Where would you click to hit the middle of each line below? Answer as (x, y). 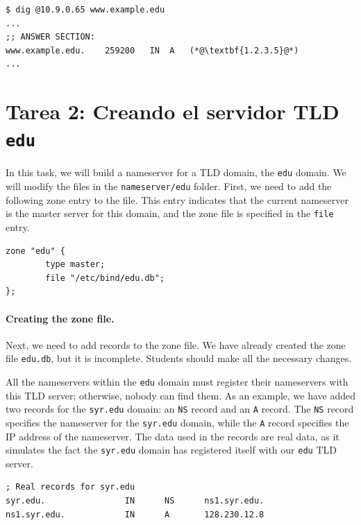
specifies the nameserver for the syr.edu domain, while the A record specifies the (177, 422)
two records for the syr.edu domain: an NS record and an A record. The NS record (180, 409)
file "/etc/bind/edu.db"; (105, 278)
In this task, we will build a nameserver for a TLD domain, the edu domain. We (176, 172)
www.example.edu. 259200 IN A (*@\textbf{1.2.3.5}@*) (152, 50)
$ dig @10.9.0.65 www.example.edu (85, 10)
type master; (75, 265)
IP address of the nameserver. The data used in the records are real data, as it (173, 436)
